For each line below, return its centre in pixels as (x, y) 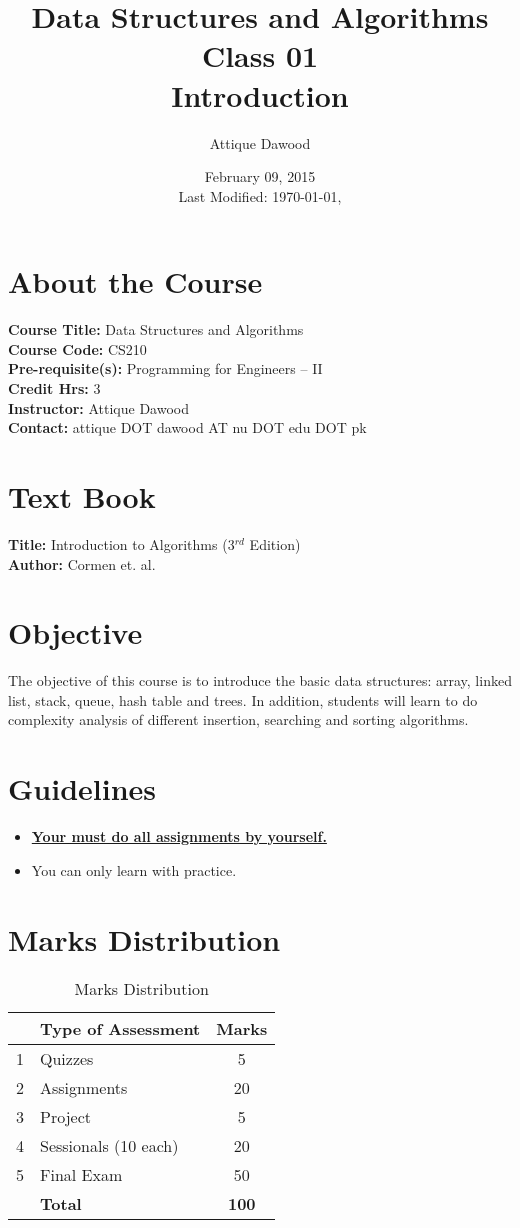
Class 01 (260, 55)
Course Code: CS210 (77, 348)
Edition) (275, 543)
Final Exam (81, 1175)
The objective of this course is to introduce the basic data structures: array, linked (260, 680)
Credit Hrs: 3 (54, 388)
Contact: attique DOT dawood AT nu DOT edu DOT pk (187, 427)
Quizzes (67, 1059)
